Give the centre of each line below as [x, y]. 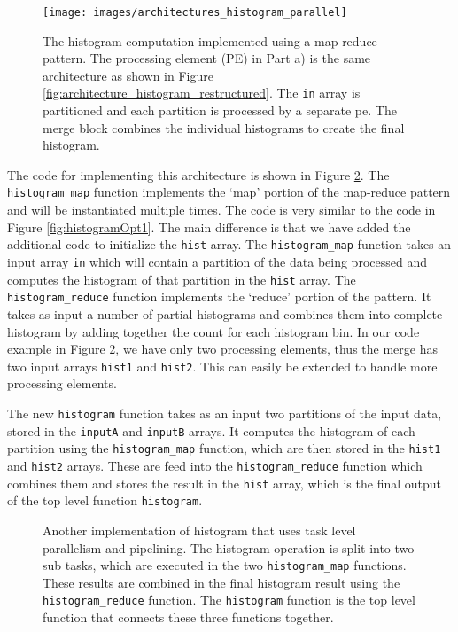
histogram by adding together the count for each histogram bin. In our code [213, 331]
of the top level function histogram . [105, 500]
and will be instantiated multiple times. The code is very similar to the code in [221, 210]
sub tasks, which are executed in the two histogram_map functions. [225, 565]
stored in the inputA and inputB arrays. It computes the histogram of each [211, 430]
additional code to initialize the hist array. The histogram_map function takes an [229, 244]
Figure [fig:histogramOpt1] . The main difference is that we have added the [209, 226]
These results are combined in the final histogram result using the [221, 582]
